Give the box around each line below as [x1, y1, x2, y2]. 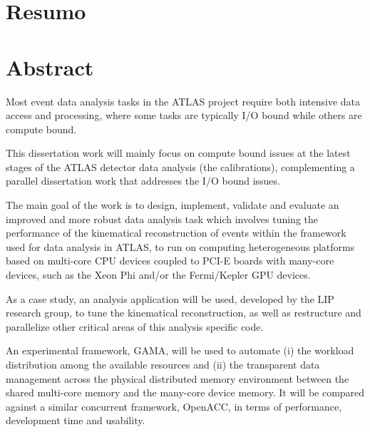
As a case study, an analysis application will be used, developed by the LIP [6, 291, 334, 306]
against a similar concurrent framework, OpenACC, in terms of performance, [6, 398, 342, 413]
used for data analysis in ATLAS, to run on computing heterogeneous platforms [6, 239, 355, 254]
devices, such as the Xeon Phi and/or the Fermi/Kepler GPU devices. [6, 267, 311, 282]
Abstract [6, 52, 94, 81]
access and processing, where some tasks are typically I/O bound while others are [6, 108, 362, 123]
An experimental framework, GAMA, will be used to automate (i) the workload [6, 343, 354, 358]
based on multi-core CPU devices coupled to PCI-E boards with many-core [6, 253, 334, 268]
